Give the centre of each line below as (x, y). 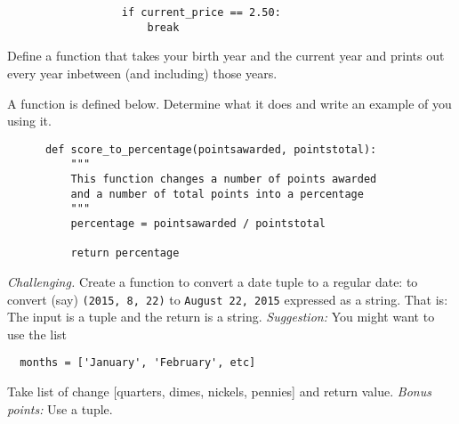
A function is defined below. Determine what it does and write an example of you (229, 103)
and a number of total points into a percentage (217, 194)
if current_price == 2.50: (201, 12)
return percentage (125, 253)
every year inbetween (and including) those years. (142, 73)
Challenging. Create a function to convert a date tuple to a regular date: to (213, 281)
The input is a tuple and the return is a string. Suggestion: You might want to (221, 317)
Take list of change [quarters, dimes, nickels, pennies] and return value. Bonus (219, 391)
